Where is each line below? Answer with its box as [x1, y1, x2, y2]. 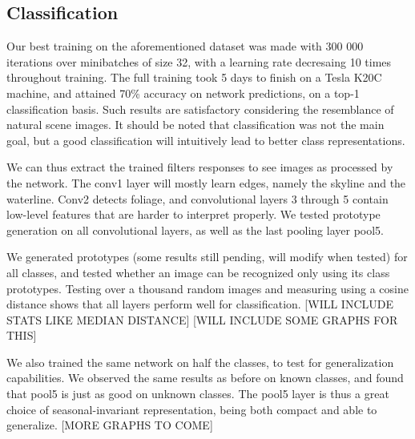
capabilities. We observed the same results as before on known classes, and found [6, 369, 404, 386]
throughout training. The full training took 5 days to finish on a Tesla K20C [6, 69, 382, 86]
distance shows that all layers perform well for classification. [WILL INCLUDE [6, 296, 394, 312]
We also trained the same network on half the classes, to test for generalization [6, 353, 394, 370]
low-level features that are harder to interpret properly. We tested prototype [6, 206, 381, 223]
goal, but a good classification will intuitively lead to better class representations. [6, 131, 405, 148]
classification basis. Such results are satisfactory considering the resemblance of [6, 100, 394, 117]
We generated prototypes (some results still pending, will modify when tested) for [6, 248, 408, 265]
